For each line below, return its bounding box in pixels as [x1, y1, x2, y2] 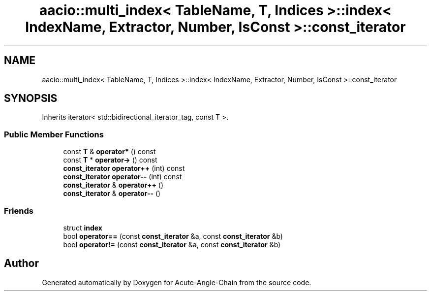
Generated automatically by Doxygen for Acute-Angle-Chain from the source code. [42, 278, 311, 287]
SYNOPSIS [4, 92, 58, 105]
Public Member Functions [4, 129, 104, 139]
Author [4, 257, 39, 270]
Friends [4, 205, 33, 216]
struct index [63, 223, 102, 232]
